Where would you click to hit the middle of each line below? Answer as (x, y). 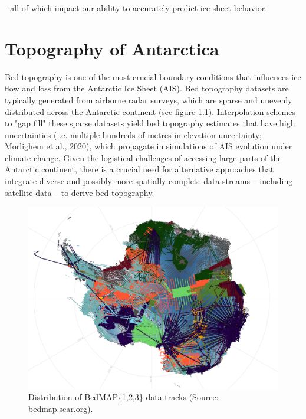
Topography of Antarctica (112, 48)
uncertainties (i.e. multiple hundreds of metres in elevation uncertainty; (133, 134)
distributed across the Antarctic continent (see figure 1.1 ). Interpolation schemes (150, 111)
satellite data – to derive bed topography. (80, 192)
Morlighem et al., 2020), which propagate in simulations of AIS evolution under (149, 146)
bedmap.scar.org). (61, 408)
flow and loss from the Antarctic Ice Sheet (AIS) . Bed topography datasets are (147, 88)
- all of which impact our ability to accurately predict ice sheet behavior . (136, 8)
